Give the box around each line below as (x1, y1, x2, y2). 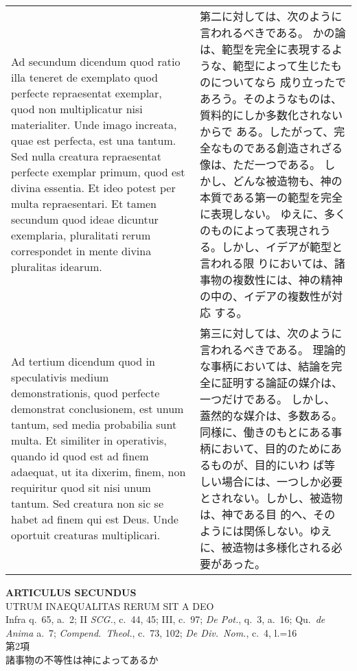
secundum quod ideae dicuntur (11, 211, 159, 227)
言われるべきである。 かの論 (200, 25, 346, 40)
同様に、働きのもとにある (200, 424, 332, 440)
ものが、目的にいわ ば (211, 457, 325, 473)
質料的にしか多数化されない (200, 107, 343, 123)
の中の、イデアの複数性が (200, 288, 332, 304)
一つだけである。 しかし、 (200, 391, 336, 407)
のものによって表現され (200, 222, 320, 238)
